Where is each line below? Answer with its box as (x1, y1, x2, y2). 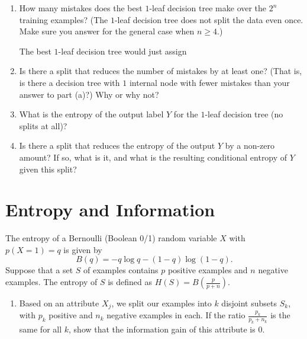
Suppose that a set (5, 264, 73, 276)
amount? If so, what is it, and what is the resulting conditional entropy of (19, 151, 287, 163)
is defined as (108, 276, 153, 288)
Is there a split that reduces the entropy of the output (19, 139, 215, 152)
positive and (49, 309, 93, 321)
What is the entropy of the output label (19, 108, 164, 120)
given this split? (19, 162, 77, 175)
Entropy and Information (5, 197, 215, 222)
